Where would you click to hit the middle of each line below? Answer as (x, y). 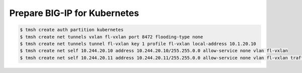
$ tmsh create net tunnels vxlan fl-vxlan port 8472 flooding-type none (111, 37)
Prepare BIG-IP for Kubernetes (74, 13)
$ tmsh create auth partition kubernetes (72, 30)
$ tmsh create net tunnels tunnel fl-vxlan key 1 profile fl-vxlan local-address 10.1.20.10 (138, 43)
